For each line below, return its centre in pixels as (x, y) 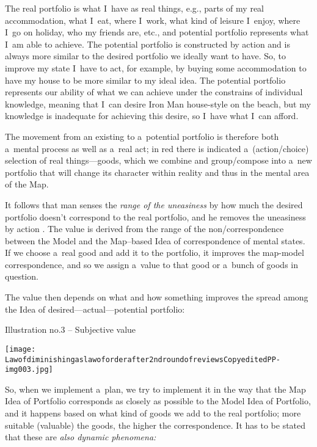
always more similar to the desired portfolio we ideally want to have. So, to (146, 56)
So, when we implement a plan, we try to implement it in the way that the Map (155, 389)
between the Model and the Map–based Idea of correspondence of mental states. (155, 240)
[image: (20, 349)
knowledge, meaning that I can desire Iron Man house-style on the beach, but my (158, 104)
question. (22, 276)
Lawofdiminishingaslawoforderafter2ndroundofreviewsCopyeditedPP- (143, 359)
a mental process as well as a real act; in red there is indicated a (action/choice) (157, 148)
